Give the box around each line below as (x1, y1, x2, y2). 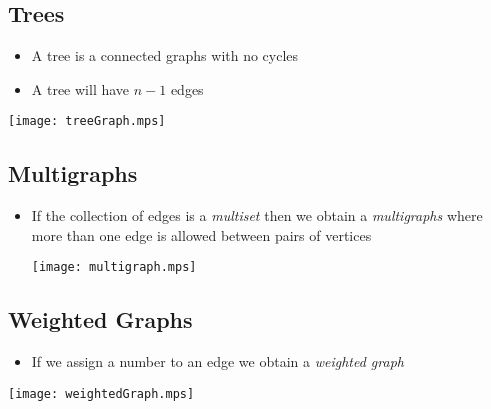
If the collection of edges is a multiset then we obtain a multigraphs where (31, 205, 483, 226)
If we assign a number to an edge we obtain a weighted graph (31, 351, 404, 372)
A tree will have (31, 78, 130, 99)
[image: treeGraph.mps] (8, 114, 166, 129)
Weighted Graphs (8, 304, 193, 335)
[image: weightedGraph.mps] (8, 386, 195, 401)
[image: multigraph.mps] (31, 260, 197, 275)
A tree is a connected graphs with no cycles (31, 45, 299, 66)
